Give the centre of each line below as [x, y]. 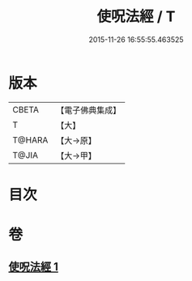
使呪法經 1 [34, 267]
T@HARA [30, 140]
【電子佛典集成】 [89, 110]
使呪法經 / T [136, 17]
